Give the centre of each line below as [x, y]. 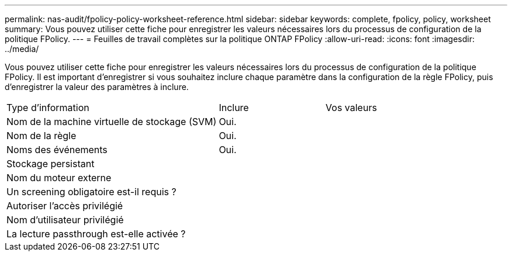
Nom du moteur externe [59, 178]
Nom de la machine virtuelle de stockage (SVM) [112, 122]
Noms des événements [57, 150]
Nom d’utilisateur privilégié [65, 220]
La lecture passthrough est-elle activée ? [96, 234]
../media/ [22, 49]
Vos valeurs [351, 108]
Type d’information [48, 108]
